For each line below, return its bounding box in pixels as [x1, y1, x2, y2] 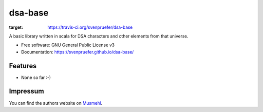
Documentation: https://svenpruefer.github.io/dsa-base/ [21, 49, 134, 55]
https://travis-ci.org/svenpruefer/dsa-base [47, 24, 133, 30]
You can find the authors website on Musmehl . [9, 100, 102, 106]
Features [9, 61, 37, 70]
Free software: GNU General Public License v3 [21, 42, 115, 48]
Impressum [9, 87, 44, 95]
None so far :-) [21, 75, 51, 80]
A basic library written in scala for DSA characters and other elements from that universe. [9, 33, 188, 39]
